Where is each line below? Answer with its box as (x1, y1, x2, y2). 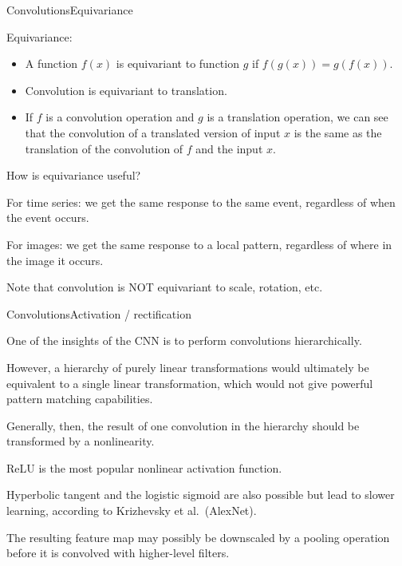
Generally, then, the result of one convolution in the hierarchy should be (6, 417, 360, 433)
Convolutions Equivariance (6, 2, 133, 18)
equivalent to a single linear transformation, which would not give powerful (6, 374, 373, 391)
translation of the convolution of (25, 140, 183, 156)
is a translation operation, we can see (207, 109, 388, 125)
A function (25, 55, 78, 72)
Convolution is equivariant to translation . (25, 81, 227, 98)
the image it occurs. (6, 251, 104, 268)
